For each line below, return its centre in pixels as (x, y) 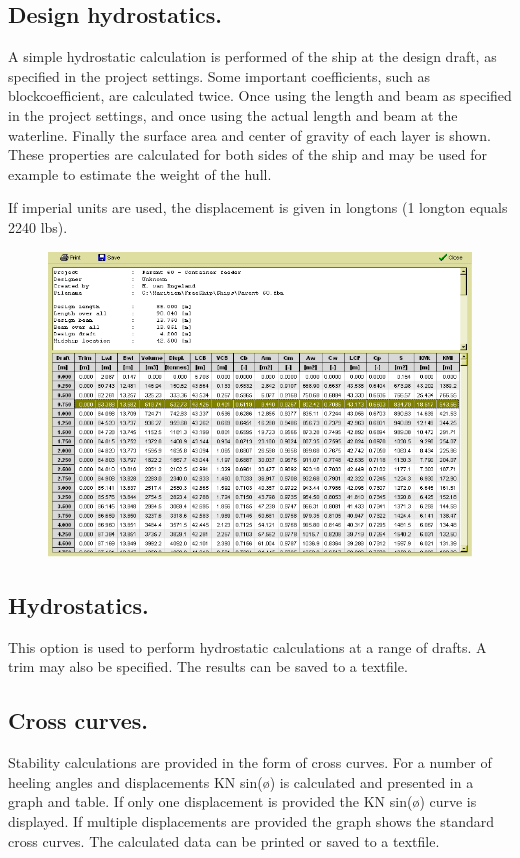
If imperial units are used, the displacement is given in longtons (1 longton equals (258, 207)
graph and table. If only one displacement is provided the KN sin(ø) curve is (242, 801)
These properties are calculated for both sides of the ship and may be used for (247, 154)
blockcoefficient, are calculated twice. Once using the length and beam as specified (260, 95)
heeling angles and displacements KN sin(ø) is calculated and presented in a (241, 781)
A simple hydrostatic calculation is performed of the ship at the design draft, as (252, 56)
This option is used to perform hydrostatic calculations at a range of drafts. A (247, 646)
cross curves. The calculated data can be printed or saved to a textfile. (224, 840)
